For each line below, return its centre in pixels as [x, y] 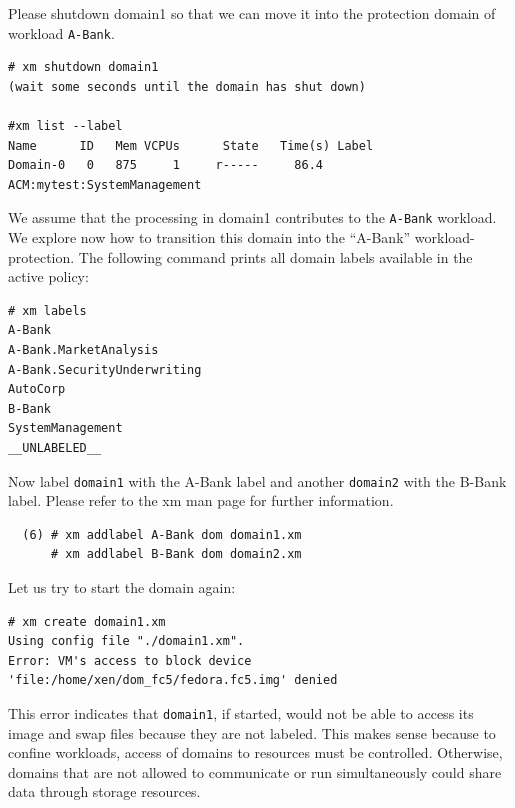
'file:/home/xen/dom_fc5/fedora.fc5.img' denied [173, 680]
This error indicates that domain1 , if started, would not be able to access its [241, 713]
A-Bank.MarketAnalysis [83, 350]
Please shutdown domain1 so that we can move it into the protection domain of [252, 13]
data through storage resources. [104, 791]
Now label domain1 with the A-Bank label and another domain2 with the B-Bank [257, 480]
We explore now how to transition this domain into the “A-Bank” [209, 237]
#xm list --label [65, 126]
